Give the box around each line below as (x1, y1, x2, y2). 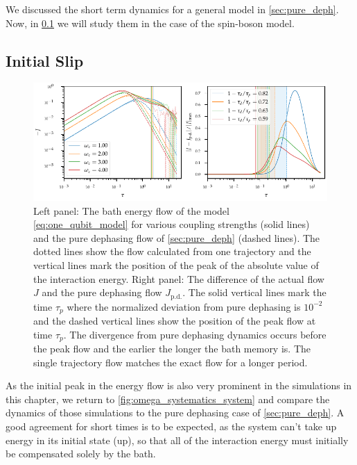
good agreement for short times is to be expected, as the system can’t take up (6, 419, 337, 434)
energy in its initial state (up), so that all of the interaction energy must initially (6, 432, 349, 447)
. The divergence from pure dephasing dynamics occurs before (63, 327, 326, 341)
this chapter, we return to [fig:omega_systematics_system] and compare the (6, 391, 330, 406)
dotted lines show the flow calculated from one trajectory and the (33, 244, 311, 259)
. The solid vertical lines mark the (182, 285, 326, 300)
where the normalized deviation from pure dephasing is (67, 299, 301, 313)
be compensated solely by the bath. (6, 446, 156, 461)
